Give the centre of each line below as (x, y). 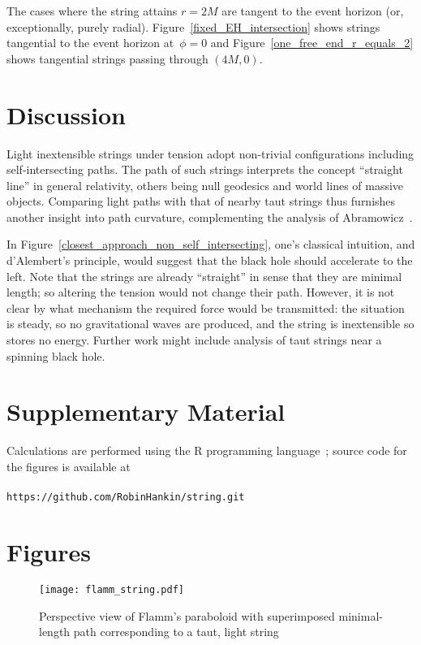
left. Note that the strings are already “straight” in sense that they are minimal (204, 276)
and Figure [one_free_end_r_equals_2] (312, 43)
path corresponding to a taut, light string (176, 632)
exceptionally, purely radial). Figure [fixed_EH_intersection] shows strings (193, 26)
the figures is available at (69, 466)
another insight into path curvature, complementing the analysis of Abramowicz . (210, 216)
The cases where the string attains (92, 11)
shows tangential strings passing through (107, 58)
